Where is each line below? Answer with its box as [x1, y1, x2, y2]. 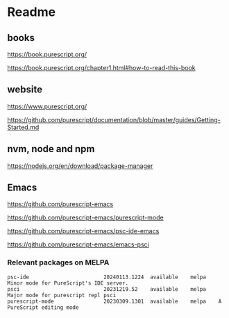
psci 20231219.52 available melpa [7, 285, 207, 292]
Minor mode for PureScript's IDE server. [7, 279, 129, 287]
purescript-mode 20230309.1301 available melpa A [7, 298, 222, 305]
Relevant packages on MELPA [7, 258, 110, 267]
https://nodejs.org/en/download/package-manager [7, 161, 153, 170]
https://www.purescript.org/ [7, 102, 87, 110]
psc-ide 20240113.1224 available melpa [7, 274, 207, 281]
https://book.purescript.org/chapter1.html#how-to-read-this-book [7, 64, 196, 72]
